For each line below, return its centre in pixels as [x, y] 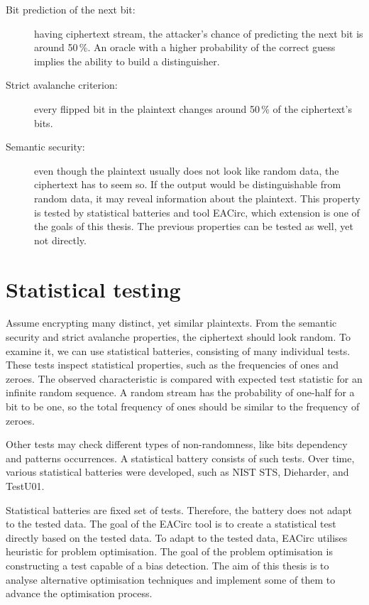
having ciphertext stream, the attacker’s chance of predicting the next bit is [199, 33]
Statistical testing [93, 289]
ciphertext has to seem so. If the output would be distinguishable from [188, 184]
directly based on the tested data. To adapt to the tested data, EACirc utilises [177, 537]
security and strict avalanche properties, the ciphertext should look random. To [178, 337]
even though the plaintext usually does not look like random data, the [187, 170]
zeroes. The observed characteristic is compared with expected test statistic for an [184, 378]
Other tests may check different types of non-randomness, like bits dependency [177, 444]
